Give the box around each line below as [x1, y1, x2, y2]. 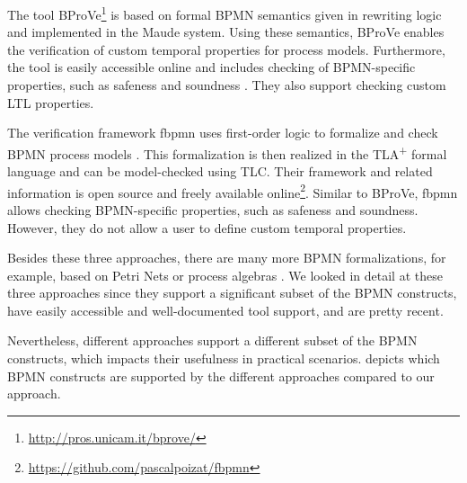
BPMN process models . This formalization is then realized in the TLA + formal [7, 141, 447, 163]
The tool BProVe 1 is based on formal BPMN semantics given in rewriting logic [7, 3, 442, 23]
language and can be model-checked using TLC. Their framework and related [7, 162, 433, 181]
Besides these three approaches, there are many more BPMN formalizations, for [7, 248, 446, 267]
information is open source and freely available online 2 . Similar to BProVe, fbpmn [7, 180, 458, 201]
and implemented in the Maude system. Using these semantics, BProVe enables [7, 22, 445, 41]
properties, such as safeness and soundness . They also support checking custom [7, 76, 446, 94]
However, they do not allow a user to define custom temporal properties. [7, 218, 407, 237]
